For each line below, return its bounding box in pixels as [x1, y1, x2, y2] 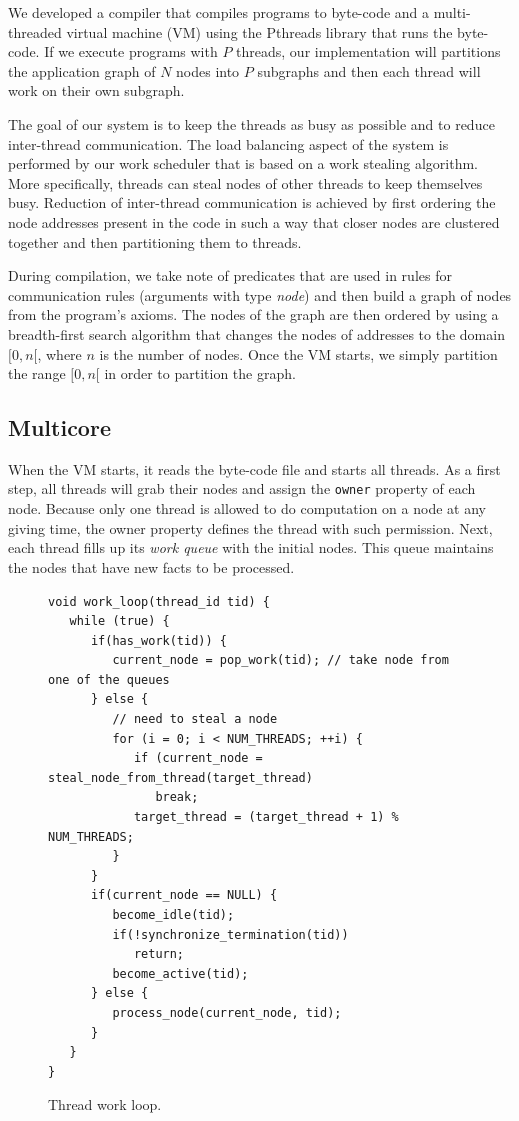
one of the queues [48, 672, 170, 687]
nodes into [176, 60, 240, 81]
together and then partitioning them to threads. [8, 231, 302, 252]
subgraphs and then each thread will [257, 60, 481, 81]
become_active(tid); [112, 966, 249, 981]
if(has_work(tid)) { [90, 633, 227, 648]
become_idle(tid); [112, 908, 235, 923]
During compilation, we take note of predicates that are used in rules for [8, 265, 452, 286]
